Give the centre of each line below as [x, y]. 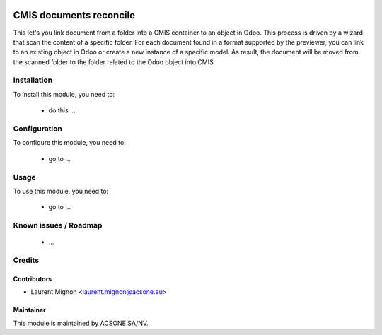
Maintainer [29, 310]
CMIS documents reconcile [74, 15]
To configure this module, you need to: [70, 143]
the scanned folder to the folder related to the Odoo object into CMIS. [114, 62]
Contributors [33, 278]
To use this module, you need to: [61, 191]
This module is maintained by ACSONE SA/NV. [81, 323]
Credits [26, 260]
